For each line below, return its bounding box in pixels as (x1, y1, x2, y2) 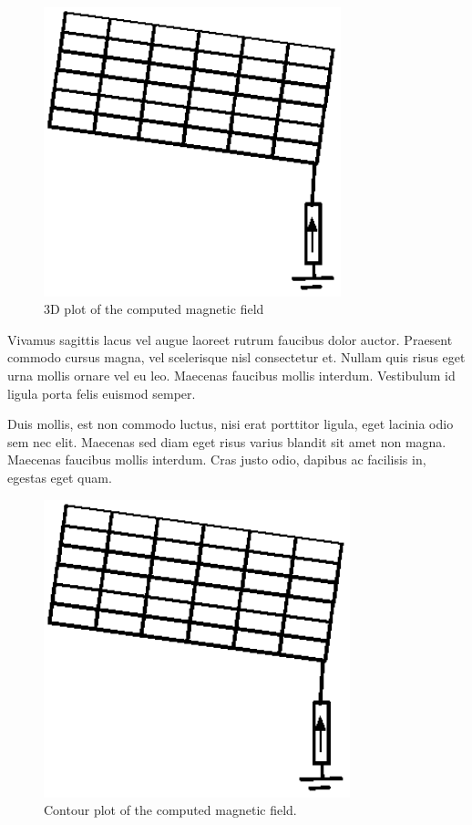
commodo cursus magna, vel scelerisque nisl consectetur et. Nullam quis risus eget (7, 348, 466, 367)
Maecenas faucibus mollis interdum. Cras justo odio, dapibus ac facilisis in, (7, 450, 426, 469)
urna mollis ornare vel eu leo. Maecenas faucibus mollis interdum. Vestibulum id (7, 366, 456, 385)
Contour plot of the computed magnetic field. (44, 800, 297, 820)
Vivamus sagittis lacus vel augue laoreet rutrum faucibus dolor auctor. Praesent (7, 329, 453, 349)
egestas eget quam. (7, 468, 112, 487)
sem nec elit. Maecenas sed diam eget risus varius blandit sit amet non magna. (7, 432, 446, 451)
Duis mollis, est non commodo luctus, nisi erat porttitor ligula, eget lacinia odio (7, 414, 454, 433)
